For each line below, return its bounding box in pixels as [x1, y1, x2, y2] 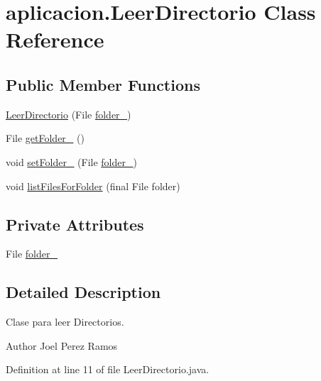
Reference [6, 25, 104, 54]
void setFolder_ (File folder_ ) [6, 154, 137, 169]
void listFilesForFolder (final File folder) [6, 178, 180, 193]
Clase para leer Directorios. [6, 314, 124, 329]
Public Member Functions [6, 73, 200, 95]
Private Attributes [6, 213, 144, 235]
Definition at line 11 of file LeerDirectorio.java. [6, 362, 210, 377]
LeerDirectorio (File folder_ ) [6, 106, 131, 121]
